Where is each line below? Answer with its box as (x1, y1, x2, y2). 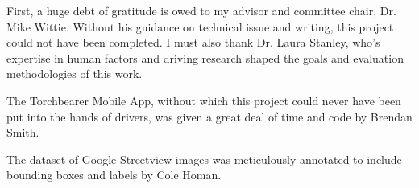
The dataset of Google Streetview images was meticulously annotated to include (6, 150, 402, 167)
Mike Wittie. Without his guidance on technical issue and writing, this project (6, 18, 394, 35)
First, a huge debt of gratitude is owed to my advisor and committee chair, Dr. (6, 2, 396, 18)
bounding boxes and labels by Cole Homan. (6, 166, 222, 183)
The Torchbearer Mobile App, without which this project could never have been (6, 92, 401, 108)
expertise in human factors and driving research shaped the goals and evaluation (6, 49, 404, 66)
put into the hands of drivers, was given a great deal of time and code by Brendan (6, 108, 413, 125)
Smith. (6, 124, 39, 141)
